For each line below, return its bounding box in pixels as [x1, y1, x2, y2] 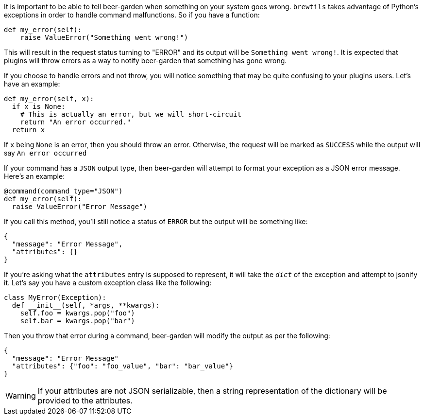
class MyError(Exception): [4, 294, 106, 301]
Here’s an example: [4, 172, 65, 180]
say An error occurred [4, 149, 87, 157]
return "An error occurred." [20, 118, 131, 126]
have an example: [4, 80, 60, 88]
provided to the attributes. [37, 396, 133, 405]
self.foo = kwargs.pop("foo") [20, 309, 135, 317]
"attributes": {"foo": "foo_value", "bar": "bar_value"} [12, 362, 234, 370]
